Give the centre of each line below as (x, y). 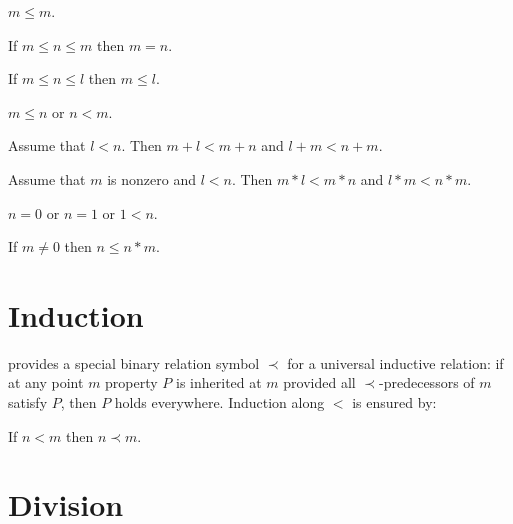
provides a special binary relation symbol (134, 362)
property (131, 382)
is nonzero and (151, 178)
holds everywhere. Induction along (219, 402)
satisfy (28, 402)
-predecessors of (427, 382)
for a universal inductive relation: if (395, 362)
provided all (319, 382)
